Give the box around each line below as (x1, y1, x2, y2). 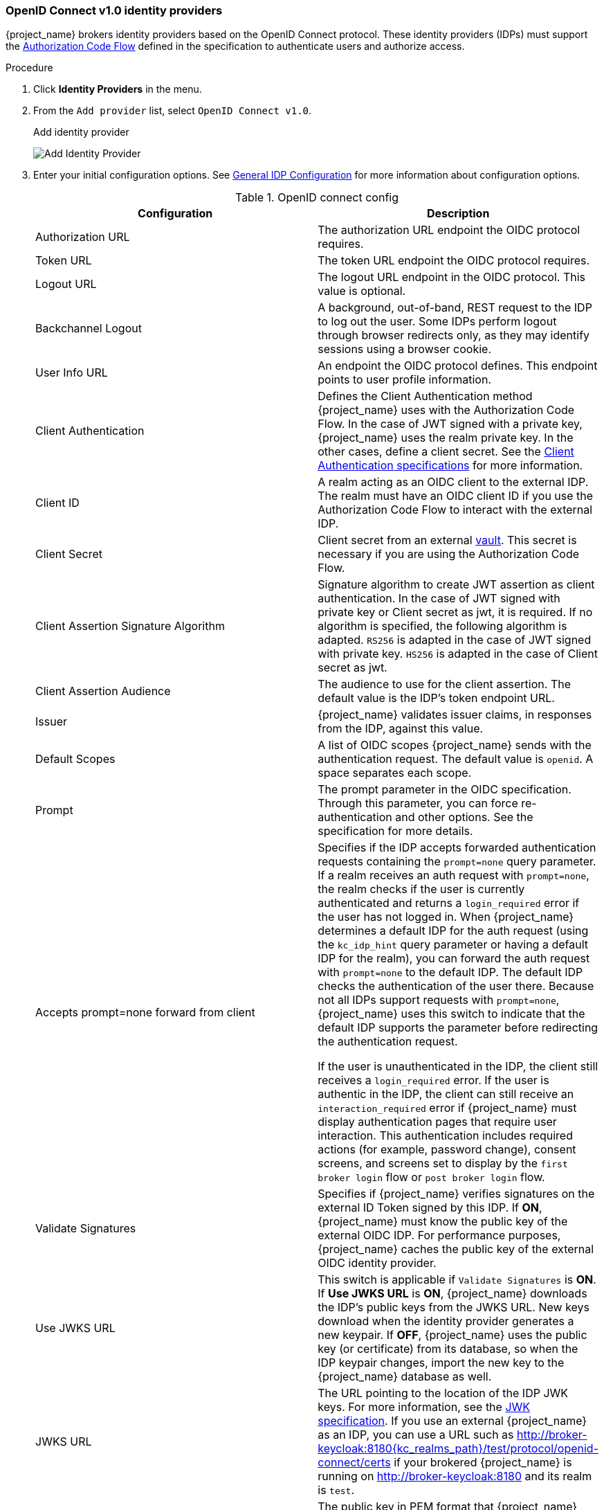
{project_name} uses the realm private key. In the (318, 431, 574, 445)
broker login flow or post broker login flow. (318, 1170, 545, 1185)
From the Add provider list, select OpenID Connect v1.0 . (33, 105, 312, 117)
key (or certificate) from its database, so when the (318, 1342, 578, 1356)
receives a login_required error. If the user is (318, 1073, 549, 1088)
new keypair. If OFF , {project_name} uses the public (318, 1328, 587, 1342)
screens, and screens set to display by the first (318, 1156, 568, 1171)
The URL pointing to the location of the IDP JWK (318, 1386, 569, 1401)
